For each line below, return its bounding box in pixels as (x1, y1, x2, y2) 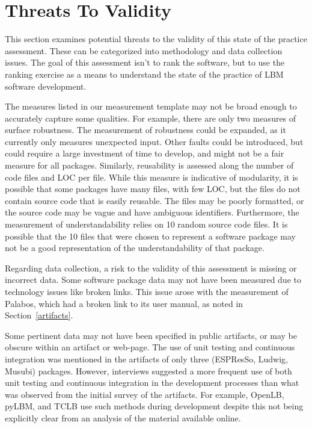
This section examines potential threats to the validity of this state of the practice (5, 33, 307, 45)
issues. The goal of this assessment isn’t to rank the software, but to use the (5, 56, 285, 69)
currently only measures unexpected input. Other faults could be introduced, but (5, 135, 304, 147)
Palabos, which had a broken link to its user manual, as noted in (5, 297, 243, 309)
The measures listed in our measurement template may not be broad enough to (5, 100, 297, 113)
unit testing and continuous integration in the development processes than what (5, 376, 299, 389)
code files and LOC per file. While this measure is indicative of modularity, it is (5, 170, 298, 183)
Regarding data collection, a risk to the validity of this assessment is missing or (5, 261, 297, 274)
